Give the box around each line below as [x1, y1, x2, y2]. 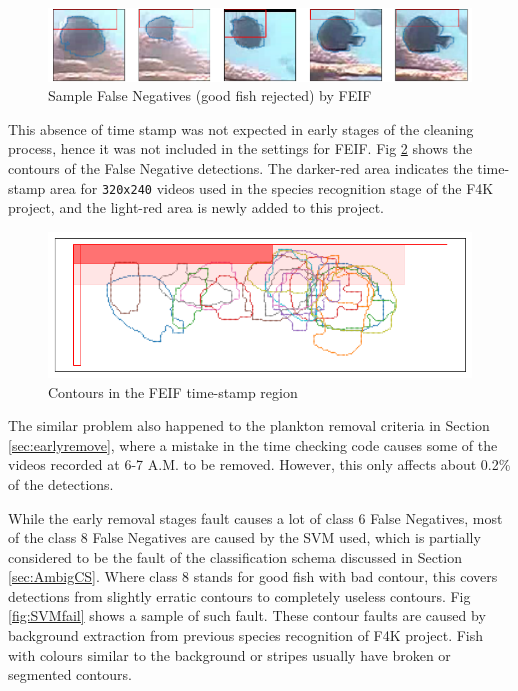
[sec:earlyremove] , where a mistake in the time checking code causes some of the [8, 434, 498, 455]
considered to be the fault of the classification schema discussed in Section [8, 546, 462, 567]
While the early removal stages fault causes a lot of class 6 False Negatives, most [8, 507, 503, 528]
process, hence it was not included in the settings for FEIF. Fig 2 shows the [8, 138, 473, 159]
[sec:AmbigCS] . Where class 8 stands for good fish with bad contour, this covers [8, 566, 498, 587]
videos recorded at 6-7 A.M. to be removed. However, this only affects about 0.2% [8, 454, 511, 475]
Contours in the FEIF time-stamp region [48, 381, 298, 402]
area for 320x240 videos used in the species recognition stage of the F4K [50, 177, 494, 198]
